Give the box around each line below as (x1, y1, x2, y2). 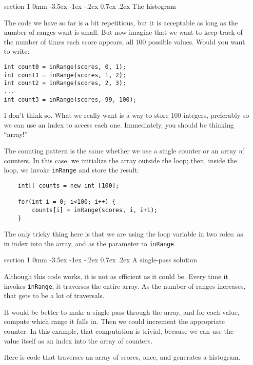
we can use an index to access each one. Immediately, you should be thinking (4, 119, 234, 129)
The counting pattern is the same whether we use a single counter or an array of (4, 146, 244, 156)
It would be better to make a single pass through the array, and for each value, (4, 306, 240, 317)
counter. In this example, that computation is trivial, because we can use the (4, 326, 234, 336)
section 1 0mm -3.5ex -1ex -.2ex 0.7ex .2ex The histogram (4, 1, 176, 11)
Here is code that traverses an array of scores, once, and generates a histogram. (4, 352, 241, 362)
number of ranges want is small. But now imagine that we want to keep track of (4, 27, 243, 37)
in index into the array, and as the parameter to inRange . (4, 238, 176, 248)
